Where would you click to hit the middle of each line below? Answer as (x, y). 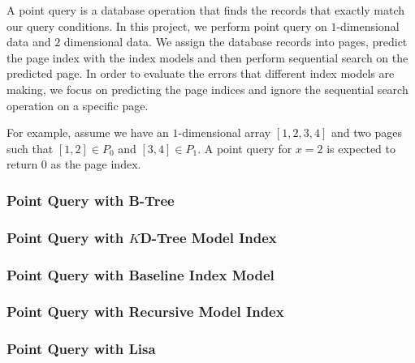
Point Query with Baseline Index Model (140, 274)
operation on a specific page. (78, 105)
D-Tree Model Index (208, 237)
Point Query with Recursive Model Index (145, 312)
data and (29, 42)
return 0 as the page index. (74, 164)
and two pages (367, 132)
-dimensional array (225, 132)
